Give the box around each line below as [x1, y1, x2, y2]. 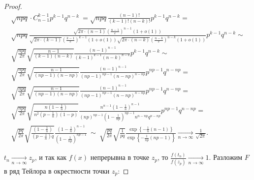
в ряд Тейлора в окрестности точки [4, 165, 110, 176]
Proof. [4, 1, 22, 11]
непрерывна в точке [90, 152, 150, 162]
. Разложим [209, 152, 243, 162]
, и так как [34, 152, 66, 162]
